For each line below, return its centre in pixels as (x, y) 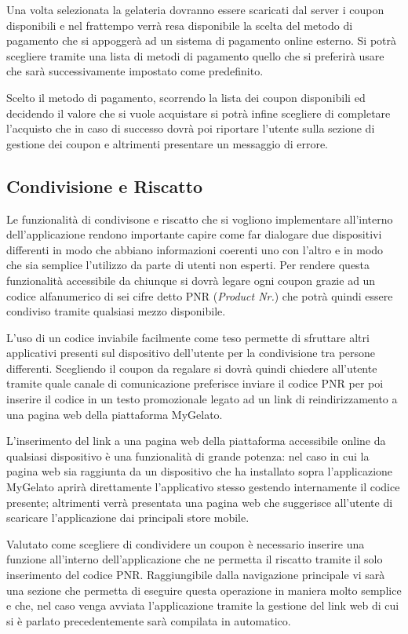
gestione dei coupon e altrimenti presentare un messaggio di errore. (168, 143)
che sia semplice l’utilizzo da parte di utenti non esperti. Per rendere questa (188, 265)
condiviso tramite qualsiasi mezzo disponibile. (116, 311)
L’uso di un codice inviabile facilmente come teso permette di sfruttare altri (188, 337)
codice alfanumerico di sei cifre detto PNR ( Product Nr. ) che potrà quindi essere (200, 295)
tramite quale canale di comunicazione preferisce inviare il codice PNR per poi (195, 383)
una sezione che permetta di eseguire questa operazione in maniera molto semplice (204, 590)
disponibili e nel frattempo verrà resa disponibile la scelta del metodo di (180, 25)
